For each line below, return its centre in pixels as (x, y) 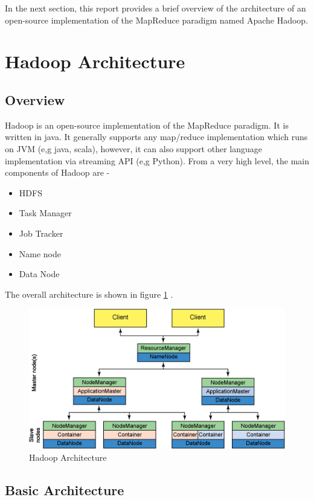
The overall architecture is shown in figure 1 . (89, 294)
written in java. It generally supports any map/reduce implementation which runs (156, 137)
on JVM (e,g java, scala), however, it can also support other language (133, 148)
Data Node (39, 274)
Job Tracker (41, 233)
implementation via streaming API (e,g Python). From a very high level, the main (157, 160)
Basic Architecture (65, 489)
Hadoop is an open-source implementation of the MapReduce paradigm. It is (147, 125)
